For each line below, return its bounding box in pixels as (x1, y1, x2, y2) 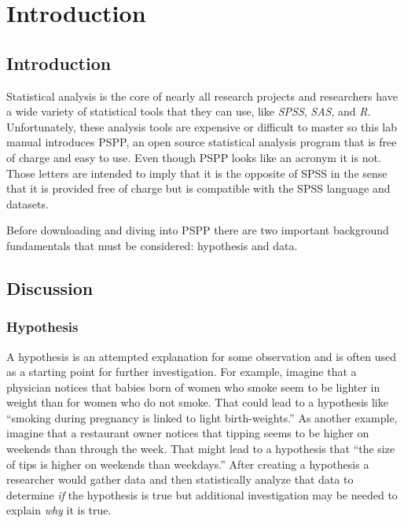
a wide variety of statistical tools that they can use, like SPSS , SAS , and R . (6, 103, 371, 120)
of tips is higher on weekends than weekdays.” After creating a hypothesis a (6, 455, 369, 472)
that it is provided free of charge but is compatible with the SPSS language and (6, 180, 391, 197)
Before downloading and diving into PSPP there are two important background (6, 222, 389, 238)
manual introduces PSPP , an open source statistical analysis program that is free (6, 134, 397, 150)
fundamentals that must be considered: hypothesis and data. (6, 237, 298, 253)
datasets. (6, 195, 49, 212)
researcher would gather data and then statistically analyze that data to (6, 471, 354, 488)
